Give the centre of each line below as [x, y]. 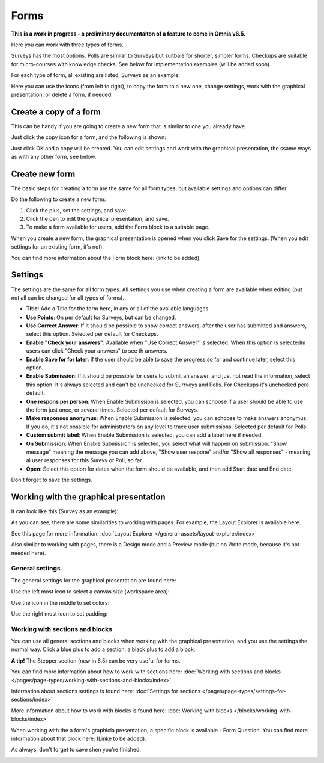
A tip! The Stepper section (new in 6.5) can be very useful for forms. [96, 660]
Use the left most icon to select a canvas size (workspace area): [90, 592]
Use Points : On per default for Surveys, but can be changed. [101, 317]
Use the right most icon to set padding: [59, 613]
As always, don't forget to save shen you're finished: [76, 750]
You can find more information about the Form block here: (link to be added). [106, 258]
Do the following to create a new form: [58, 199]
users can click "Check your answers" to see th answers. [97, 351]
